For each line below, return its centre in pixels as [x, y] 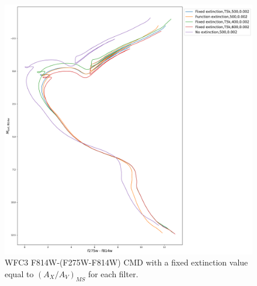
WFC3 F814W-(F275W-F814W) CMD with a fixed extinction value [126, 262]
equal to [19, 273]
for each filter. [113, 273]
